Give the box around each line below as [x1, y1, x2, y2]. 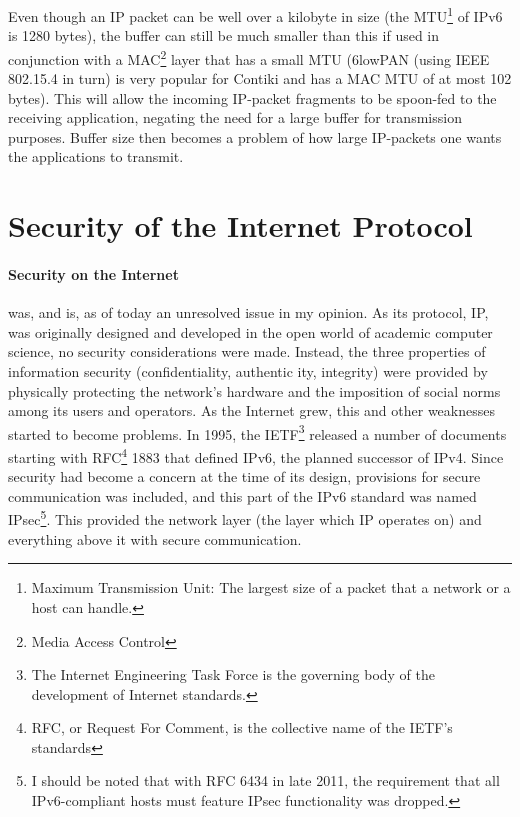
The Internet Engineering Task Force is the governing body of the [31, 664, 436, 685]
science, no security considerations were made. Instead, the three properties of [8, 341, 486, 362]
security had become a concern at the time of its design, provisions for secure [8, 466, 481, 487]
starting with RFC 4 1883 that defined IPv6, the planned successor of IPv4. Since [8, 444, 504, 467]
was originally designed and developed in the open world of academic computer [8, 321, 493, 342]
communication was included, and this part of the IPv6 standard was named [8, 485, 477, 506]
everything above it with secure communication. [8, 528, 302, 549]
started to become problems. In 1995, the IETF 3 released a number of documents [8, 420, 507, 444]
